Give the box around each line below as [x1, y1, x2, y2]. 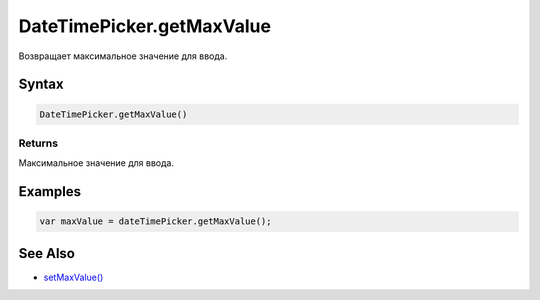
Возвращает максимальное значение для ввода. [18, 50, 228, 62]
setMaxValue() [43, 271, 104, 283]
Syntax [18, 76, 64, 93]
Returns [18, 136, 59, 150]
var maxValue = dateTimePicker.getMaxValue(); [39, 216, 272, 227]
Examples [18, 183, 82, 200]
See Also [18, 245, 75, 262]
